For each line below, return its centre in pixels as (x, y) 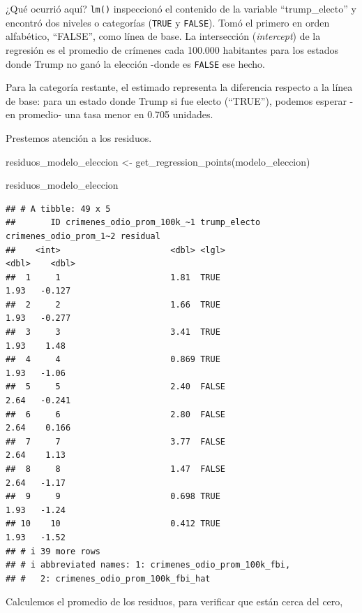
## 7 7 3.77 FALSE (115, 441)
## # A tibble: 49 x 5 (58, 209)
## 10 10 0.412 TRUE (113, 524)
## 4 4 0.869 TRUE (113, 360)
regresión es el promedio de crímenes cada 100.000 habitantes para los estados (172, 49)
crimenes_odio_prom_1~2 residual (83, 236)
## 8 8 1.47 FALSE (115, 469)
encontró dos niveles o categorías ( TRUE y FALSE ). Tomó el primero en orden (168, 22)
